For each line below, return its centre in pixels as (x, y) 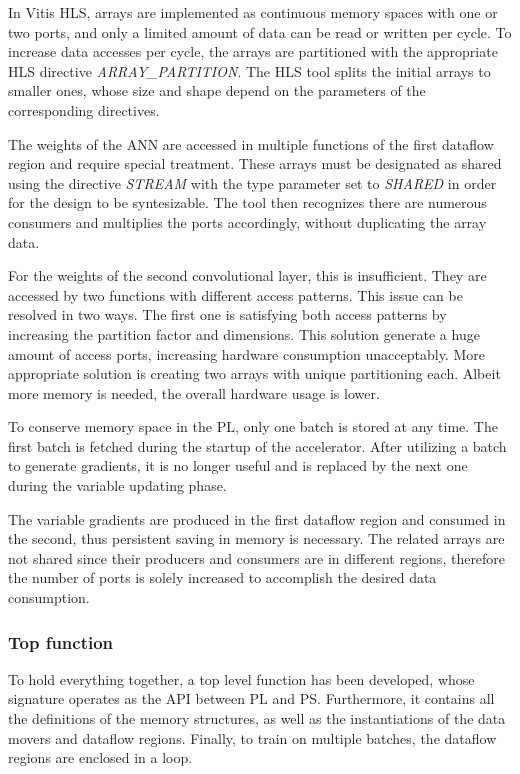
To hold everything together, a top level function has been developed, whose (241, 678)
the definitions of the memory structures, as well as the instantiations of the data (257, 718)
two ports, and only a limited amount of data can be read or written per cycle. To (260, 31)
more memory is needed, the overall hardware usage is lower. (194, 392)
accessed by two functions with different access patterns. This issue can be (235, 294)
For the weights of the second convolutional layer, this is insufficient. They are (247, 275)
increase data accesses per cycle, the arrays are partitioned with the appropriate (253, 51)
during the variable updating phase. (117, 485)
